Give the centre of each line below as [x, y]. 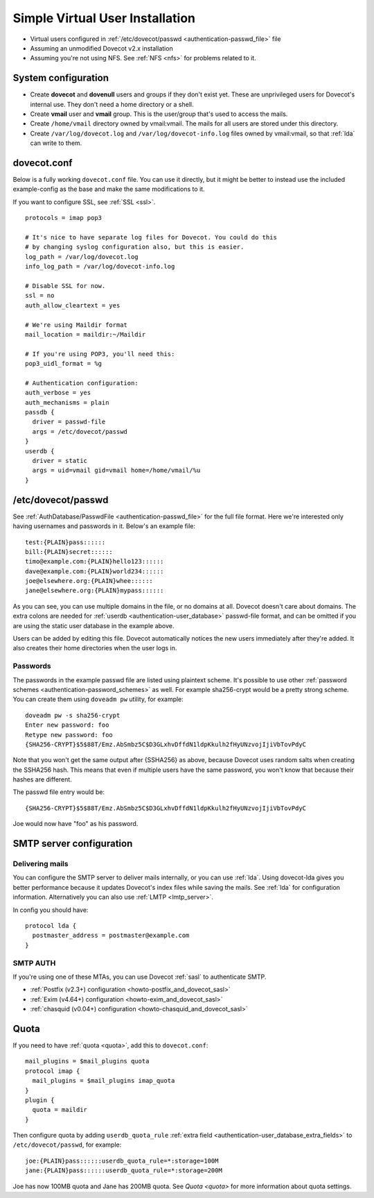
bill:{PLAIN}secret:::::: [69, 551]
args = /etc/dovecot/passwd [80, 431]
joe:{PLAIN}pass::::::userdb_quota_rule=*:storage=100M [122, 1161]
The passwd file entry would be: [59, 792]
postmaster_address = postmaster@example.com [111, 936]
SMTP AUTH [34, 963]
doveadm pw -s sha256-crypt [73, 715]
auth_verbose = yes [58, 393]
